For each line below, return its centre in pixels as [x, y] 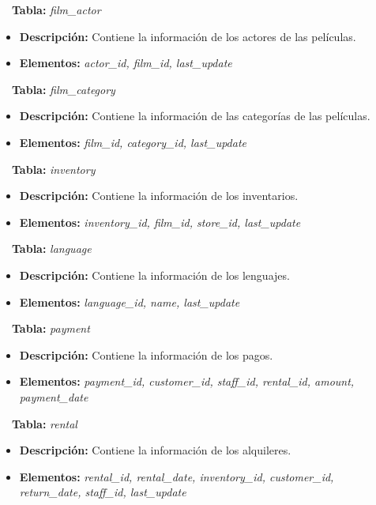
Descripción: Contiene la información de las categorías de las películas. [195, 116]
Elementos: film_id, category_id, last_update [133, 142]
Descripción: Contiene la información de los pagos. [146, 354]
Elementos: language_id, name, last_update [130, 301]
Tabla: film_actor [56, 9]
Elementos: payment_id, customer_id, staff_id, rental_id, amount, [187, 381]
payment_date [54, 396]
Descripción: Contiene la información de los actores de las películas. [188, 36]
